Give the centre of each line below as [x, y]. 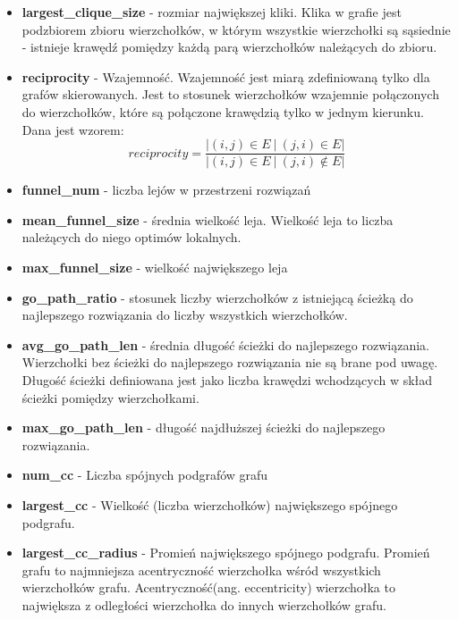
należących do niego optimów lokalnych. [131, 237]
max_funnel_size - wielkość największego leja [155, 267]
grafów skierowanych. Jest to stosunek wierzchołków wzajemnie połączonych [230, 94]
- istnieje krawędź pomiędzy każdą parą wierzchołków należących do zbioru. [229, 47]
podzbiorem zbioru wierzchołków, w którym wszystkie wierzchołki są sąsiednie [236, 29]
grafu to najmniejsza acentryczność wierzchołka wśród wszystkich [201, 570]
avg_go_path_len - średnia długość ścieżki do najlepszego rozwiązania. [225, 344]
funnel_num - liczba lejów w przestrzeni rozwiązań [166, 190]
